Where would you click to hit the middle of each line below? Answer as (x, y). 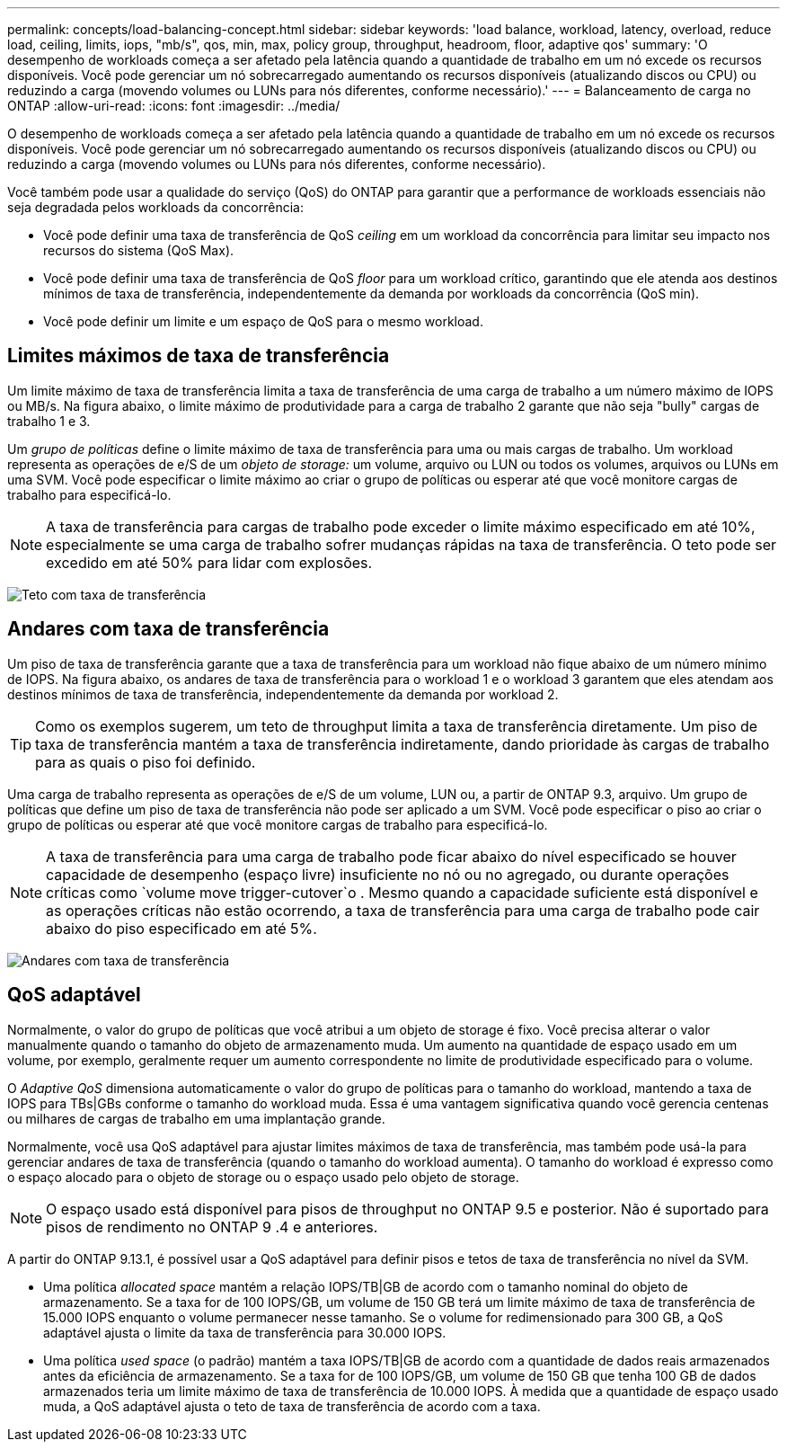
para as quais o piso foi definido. (146, 762)
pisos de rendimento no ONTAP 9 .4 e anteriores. (212, 1227)
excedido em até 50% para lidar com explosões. (209, 562)
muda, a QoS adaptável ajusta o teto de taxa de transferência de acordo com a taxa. (292, 1406)
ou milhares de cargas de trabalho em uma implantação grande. (196, 1118)
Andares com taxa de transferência (168, 629)
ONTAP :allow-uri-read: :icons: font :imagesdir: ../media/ (174, 106)
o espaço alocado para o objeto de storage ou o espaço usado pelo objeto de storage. (263, 1177)
